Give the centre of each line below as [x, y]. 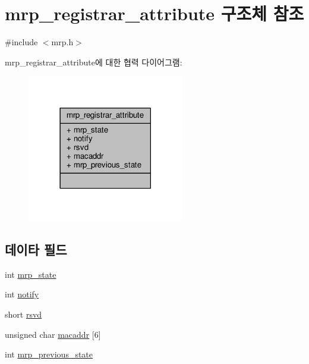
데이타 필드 [36, 249]
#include [21, 42]
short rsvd [23, 314]
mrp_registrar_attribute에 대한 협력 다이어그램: [94, 62]
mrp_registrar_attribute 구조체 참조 [154, 13]
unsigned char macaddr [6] [53, 334]
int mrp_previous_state [49, 354]
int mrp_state [31, 274]
